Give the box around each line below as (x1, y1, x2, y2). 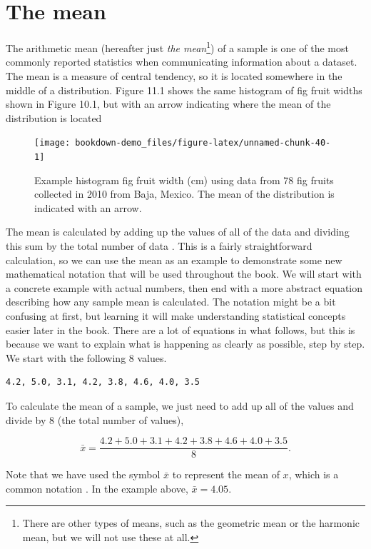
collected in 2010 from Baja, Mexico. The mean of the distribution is (34, 186, 335, 201)
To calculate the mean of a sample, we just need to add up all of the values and (6, 398, 354, 413)
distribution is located (6, 110, 102, 125)
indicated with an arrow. (34, 200, 142, 215)
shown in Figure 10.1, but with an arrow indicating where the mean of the (6, 96, 331, 111)
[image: (34, 138, 71, 148)
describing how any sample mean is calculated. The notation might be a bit (6, 294, 336, 309)
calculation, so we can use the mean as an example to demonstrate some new (6, 252, 342, 267)
